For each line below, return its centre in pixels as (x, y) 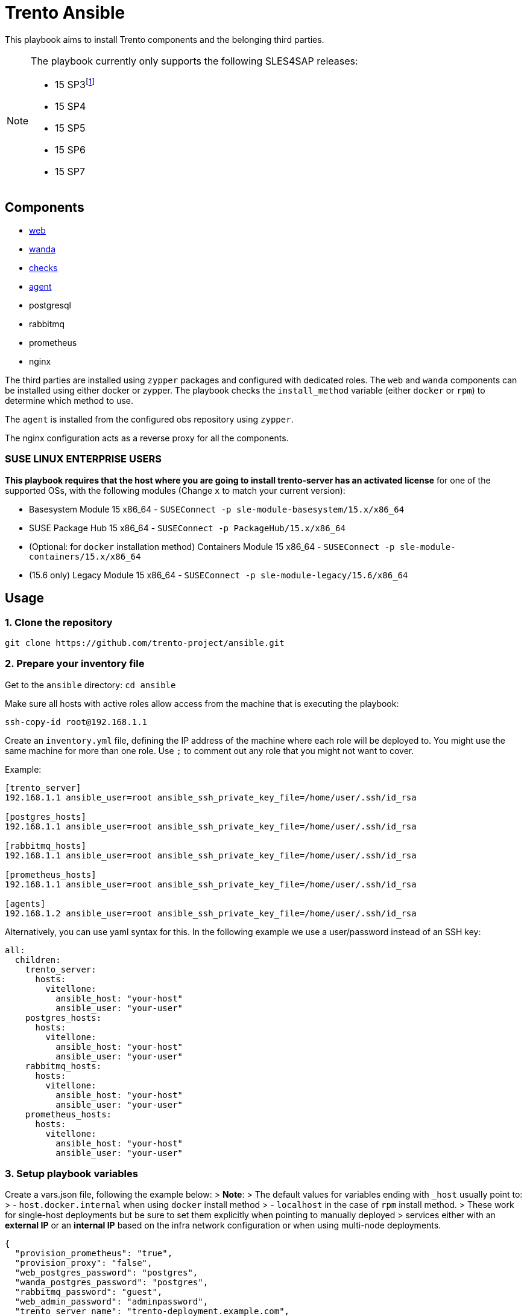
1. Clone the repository (59, 622)
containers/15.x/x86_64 (85, 556)
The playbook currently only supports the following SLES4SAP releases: (194, 61)
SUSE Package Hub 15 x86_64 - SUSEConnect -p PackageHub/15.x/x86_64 (187, 528)
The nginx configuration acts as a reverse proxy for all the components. (147, 438)
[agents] (25, 903)
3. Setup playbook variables (71, 1174)
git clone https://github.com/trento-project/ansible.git (145, 643)
